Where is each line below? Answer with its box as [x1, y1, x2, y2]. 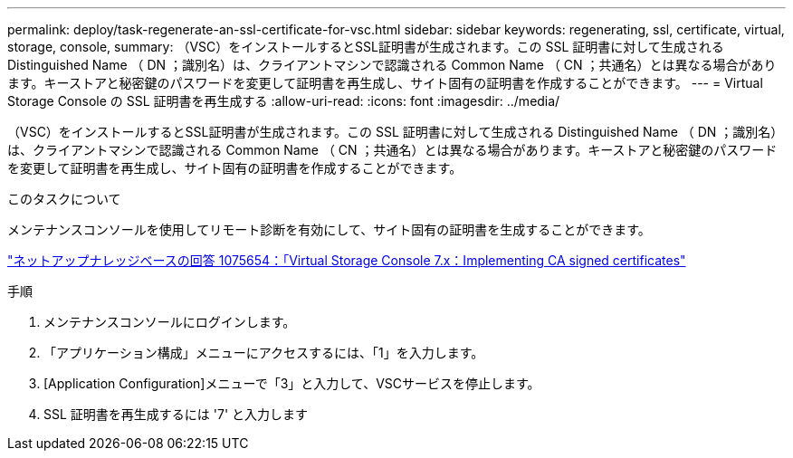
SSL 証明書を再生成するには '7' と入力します [43, 406, 309, 422]
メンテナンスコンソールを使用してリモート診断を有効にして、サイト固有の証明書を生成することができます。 [7, 222, 651, 237]
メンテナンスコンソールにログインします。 [43, 314, 296, 329]
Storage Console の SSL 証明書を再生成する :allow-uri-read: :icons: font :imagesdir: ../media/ [7, 93, 560, 109]
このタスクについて [7, 191, 121, 206]
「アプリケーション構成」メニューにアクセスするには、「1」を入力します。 [43, 345, 484, 360]
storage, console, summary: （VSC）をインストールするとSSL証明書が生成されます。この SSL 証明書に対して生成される [7, 39, 724, 54]
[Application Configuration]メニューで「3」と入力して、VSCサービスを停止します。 [43, 376, 540, 391]
